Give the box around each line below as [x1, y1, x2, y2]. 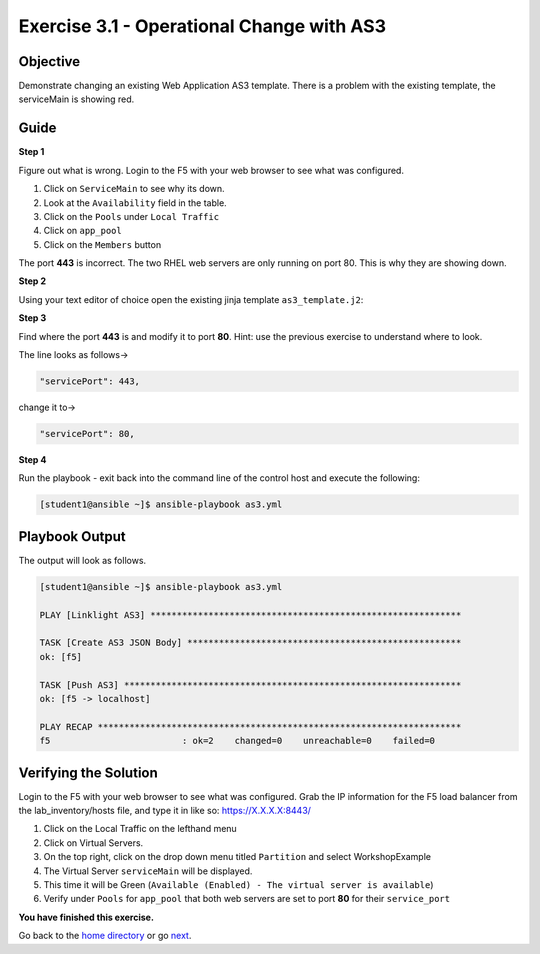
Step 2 [18, 275, 47, 287]
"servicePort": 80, [39, 428, 135, 439]
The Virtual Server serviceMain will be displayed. [43, 865, 253, 877]
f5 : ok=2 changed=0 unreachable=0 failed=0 [39, 735, 435, 747]
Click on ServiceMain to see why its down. [43, 183, 225, 195]
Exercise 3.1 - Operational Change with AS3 [18, 15, 387, 37]
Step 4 [18, 453, 47, 465]
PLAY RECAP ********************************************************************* [39, 721, 462, 732]
